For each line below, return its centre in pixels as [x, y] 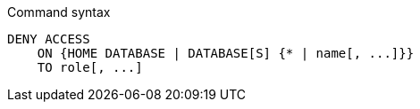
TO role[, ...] [90, 67]
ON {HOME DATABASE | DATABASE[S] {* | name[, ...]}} [226, 53]
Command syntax [59, 12]
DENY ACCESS [49, 39]
